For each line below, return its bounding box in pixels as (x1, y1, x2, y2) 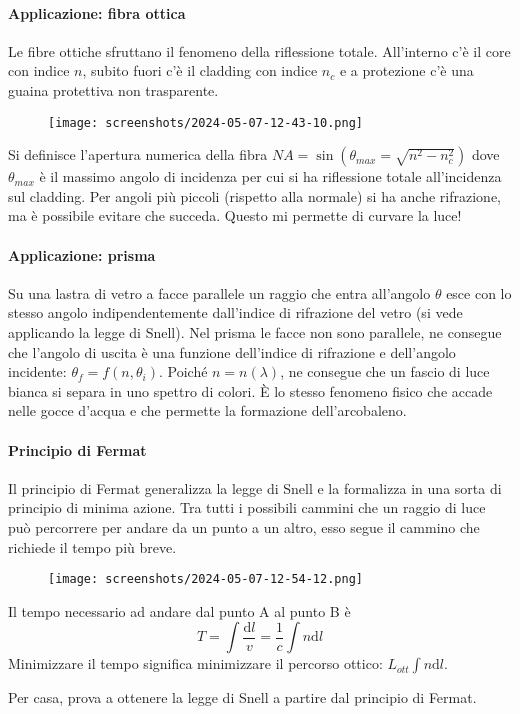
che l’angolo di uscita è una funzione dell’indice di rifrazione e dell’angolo (8, 341, 456, 362)
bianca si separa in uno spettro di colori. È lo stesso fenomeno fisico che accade (8, 380, 493, 401)
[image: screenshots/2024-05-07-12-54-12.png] (48, 572, 363, 587)
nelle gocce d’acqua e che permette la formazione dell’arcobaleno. (8, 400, 407, 421)
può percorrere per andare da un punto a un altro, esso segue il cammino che (8, 516, 480, 537)
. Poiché (158, 361, 208, 382)
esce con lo (446, 282, 512, 303)
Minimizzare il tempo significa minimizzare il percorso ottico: (8, 653, 383, 674)
